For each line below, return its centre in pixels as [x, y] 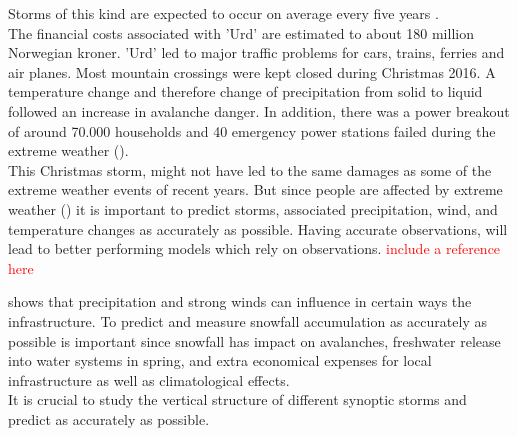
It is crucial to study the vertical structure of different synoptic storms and [237, 399]
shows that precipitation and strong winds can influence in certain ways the [240, 301]
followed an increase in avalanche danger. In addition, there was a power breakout [259, 110]
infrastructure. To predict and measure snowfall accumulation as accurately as [247, 320]
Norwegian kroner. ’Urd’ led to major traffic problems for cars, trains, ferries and [256, 52]
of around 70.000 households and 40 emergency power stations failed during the [252, 130]
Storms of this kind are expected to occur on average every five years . [223, 13]
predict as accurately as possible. [109, 418]
